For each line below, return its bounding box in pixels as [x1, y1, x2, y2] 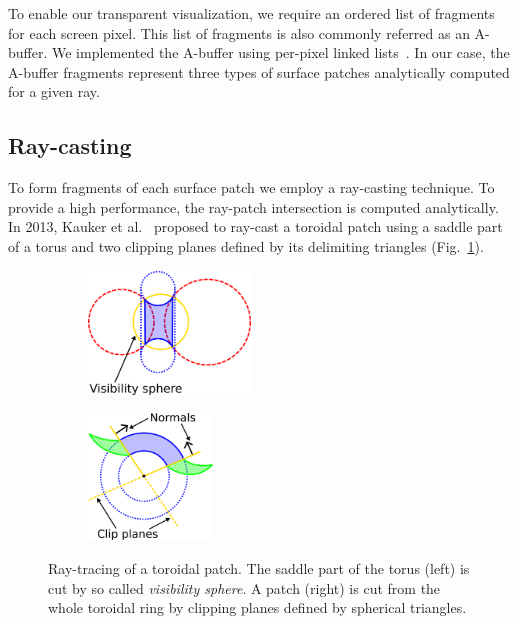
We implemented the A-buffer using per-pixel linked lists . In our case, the [51, 42, 510, 63]
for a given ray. [8, 81, 100, 102]
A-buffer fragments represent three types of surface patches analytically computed [8, 61, 510, 82]
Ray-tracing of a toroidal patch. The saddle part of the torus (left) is [48, 557, 470, 578]
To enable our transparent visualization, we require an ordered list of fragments [8, 3, 495, 23]
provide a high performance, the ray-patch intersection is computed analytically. [8, 196, 499, 217]
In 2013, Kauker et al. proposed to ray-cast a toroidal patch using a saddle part [8, 216, 503, 237]
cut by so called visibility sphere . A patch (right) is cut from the [48, 577, 441, 598]
